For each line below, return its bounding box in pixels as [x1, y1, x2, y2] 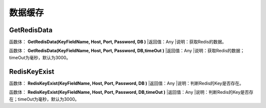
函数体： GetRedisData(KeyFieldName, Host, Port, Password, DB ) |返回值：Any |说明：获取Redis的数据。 [9, 39, 227, 45]
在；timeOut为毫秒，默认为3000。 [9, 96, 80, 102]
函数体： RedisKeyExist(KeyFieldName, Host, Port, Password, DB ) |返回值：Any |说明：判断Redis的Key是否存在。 [9, 80, 244, 86]
